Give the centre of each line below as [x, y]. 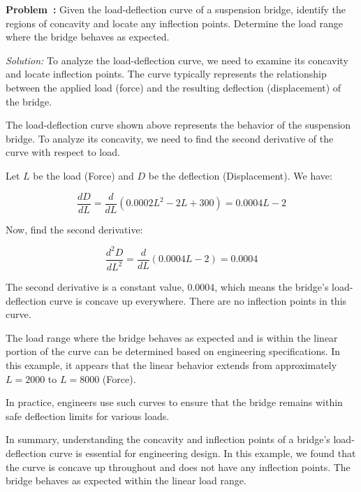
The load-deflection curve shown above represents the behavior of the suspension [178, 125]
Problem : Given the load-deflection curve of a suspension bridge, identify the [176, 9]
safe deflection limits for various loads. [88, 415]
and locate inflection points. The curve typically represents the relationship [166, 74]
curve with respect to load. [63, 152]
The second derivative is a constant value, [95, 287]
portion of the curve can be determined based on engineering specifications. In [173, 351]
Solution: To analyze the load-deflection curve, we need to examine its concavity [177, 60]
